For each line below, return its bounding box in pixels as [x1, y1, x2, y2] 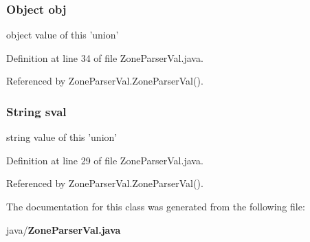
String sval [6, 102, 67, 120]
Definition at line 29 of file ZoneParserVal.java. [6, 153, 203, 167]
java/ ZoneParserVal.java [6, 222, 121, 236]
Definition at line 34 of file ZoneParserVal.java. [6, 50, 203, 65]
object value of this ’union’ [6, 27, 119, 42]
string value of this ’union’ [6, 130, 118, 144]
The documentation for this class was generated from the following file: [6, 199, 305, 213]
